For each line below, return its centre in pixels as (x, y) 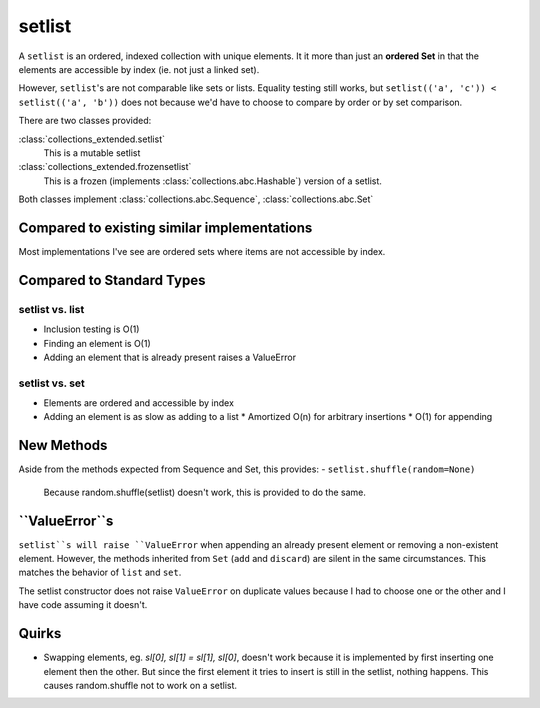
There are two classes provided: (85, 121)
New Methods (63, 445)
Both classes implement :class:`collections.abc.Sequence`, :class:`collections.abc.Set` (196, 199)
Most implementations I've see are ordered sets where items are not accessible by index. (202, 251)
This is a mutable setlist (92, 152)
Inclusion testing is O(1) (91, 329)
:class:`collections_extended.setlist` (91, 139)
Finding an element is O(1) (97, 343)
